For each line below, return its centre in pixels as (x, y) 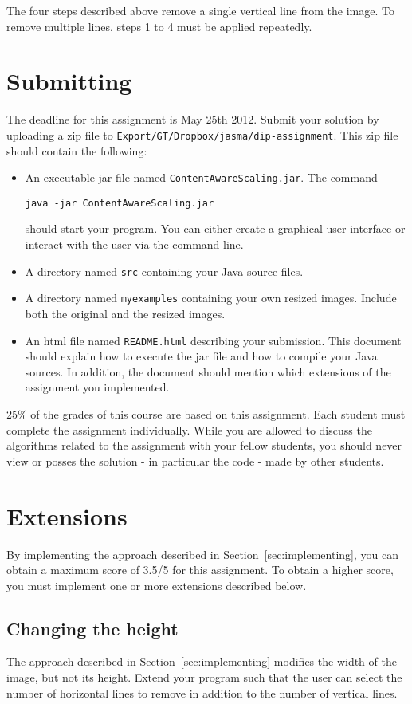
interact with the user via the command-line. (134, 244)
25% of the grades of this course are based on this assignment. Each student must (206, 414)
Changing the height (92, 628)
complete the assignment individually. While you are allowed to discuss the (189, 429)
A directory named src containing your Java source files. (164, 271)
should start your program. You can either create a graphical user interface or (215, 228)
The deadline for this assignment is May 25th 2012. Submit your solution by (193, 119)
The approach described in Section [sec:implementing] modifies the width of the (202, 661)
